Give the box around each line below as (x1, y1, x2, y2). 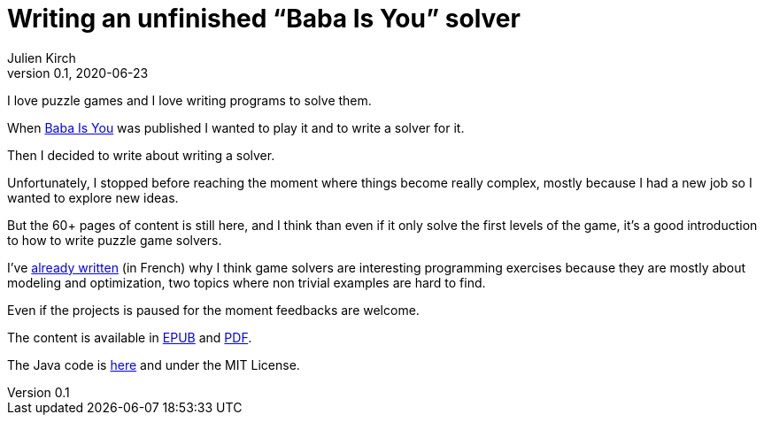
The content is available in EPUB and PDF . (7, 329, 252, 345)
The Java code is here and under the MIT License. (7, 357, 300, 372)
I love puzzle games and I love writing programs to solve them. (7, 92, 372, 108)
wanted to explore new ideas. (7, 189, 179, 205)
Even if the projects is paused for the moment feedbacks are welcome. (7, 302, 420, 318)
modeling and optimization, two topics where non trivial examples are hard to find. (7, 274, 486, 290)
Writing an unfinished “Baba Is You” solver (7, 4, 521, 34)
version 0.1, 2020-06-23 (7, 65, 149, 81)
